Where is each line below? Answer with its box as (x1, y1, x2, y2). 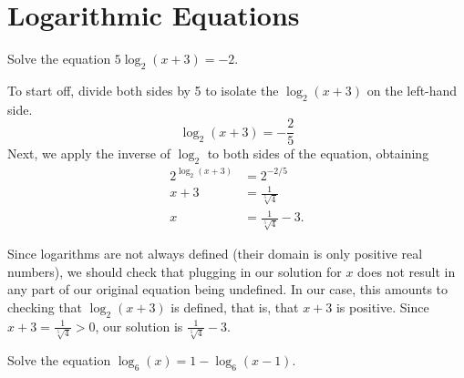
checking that (7, 297, 83, 316)
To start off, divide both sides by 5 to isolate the (7, 80, 279, 99)
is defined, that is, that (170, 297, 299, 316)
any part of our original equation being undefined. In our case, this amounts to (7, 280, 449, 299)
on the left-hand (366, 80, 458, 99)
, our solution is (95, 316, 183, 335)
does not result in (357, 261, 456, 281)
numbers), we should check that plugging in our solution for (7, 261, 342, 281)
